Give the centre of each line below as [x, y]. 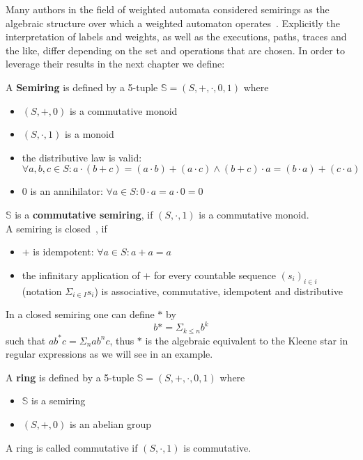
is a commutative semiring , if [84, 214]
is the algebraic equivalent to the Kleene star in [247, 340]
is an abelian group [110, 424]
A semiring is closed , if [56, 228]
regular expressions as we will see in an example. [109, 354]
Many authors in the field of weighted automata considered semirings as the [168, 9]
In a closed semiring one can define [80, 314]
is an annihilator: [67, 191]
